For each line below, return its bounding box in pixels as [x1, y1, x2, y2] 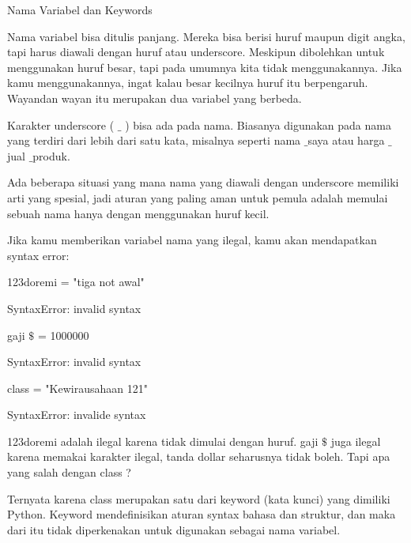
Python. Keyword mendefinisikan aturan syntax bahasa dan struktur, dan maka [7, 506, 396, 522]
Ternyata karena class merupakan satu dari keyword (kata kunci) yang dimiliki [7, 490, 390, 507]
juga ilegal [330, 432, 381, 449]
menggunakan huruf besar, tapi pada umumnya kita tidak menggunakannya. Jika [7, 58, 402, 75]
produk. [32, 147, 70, 164]
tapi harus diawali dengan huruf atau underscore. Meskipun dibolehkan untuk [7, 43, 385, 60]
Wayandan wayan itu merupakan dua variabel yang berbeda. [7, 89, 302, 106]
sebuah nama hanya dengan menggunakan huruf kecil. [7, 205, 270, 221]
